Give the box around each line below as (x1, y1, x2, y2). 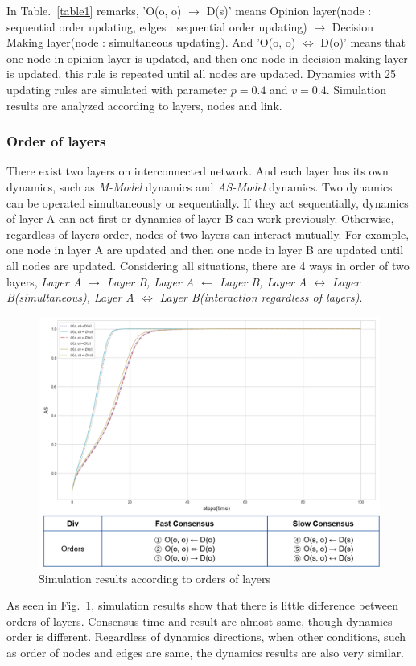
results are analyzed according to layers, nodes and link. (6, 97, 282, 113)
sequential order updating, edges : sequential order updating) (6, 18, 307, 35)
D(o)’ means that (320, 34, 406, 51)
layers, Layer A (6, 273, 82, 290)
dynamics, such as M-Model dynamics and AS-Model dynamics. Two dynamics (6, 178, 393, 195)
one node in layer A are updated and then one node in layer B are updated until (6, 241, 404, 258)
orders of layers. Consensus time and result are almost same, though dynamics (6, 612, 393, 629)
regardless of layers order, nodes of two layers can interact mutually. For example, (6, 225, 410, 242)
